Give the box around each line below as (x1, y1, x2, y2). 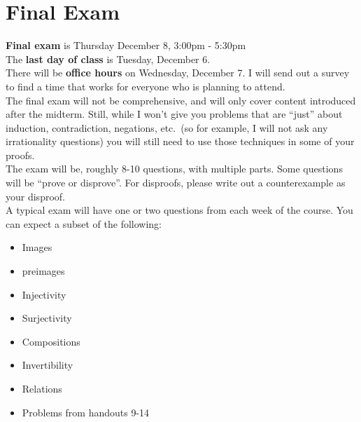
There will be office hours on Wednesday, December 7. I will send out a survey (6, 65, 350, 80)
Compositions (22, 334, 80, 348)
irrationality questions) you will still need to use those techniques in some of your (6, 134, 355, 149)
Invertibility (22, 358, 73, 372)
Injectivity (22, 287, 66, 301)
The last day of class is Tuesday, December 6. (6, 51, 211, 66)
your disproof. (6, 189, 65, 203)
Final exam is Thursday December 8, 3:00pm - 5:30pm (6, 38, 246, 53)
